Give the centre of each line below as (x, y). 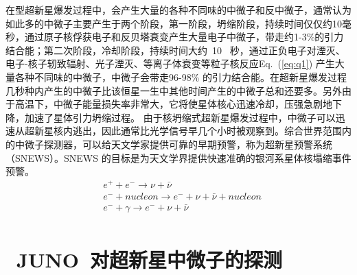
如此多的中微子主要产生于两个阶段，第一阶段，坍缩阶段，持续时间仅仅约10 (174, 23)
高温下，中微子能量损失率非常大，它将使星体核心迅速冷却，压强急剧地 (173, 104)
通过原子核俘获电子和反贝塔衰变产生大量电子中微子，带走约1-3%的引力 (184, 37)
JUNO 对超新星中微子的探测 (150, 260)
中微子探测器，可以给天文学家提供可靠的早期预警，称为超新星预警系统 (173, 144)
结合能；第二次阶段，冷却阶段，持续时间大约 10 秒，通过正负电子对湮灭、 (175, 50)
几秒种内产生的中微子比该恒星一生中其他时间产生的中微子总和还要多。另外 (174, 90)
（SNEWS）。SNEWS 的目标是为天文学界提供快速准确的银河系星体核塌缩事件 (178, 157)
